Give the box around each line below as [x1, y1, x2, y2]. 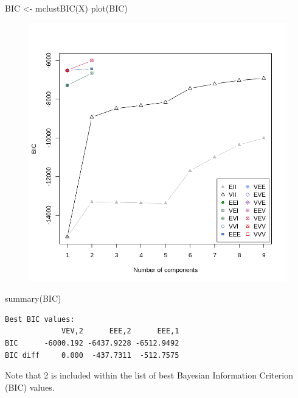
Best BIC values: [5, 314, 75, 324]
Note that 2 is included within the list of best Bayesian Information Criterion [5, 369, 293, 382]
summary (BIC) [5, 292, 61, 305]
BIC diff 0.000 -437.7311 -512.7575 [5, 350, 179, 360]
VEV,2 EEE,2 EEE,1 [61, 327, 179, 336]
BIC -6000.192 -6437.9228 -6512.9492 [5, 338, 179, 347]
